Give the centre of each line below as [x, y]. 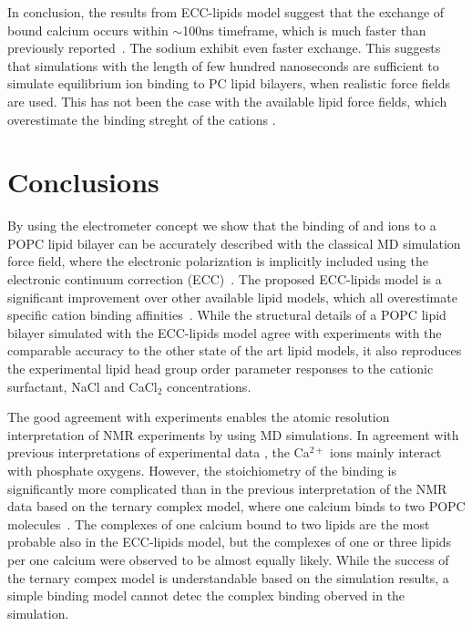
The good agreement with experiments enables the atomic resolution [199, 417]
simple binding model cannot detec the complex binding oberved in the [206, 595]
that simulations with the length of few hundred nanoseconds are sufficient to [223, 65]
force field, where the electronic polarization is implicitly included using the [218, 261]
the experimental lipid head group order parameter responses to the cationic [221, 369]
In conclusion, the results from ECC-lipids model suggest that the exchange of [226, 12]
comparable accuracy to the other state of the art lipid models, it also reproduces [235, 350]
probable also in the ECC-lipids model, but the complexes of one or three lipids [230, 542]
